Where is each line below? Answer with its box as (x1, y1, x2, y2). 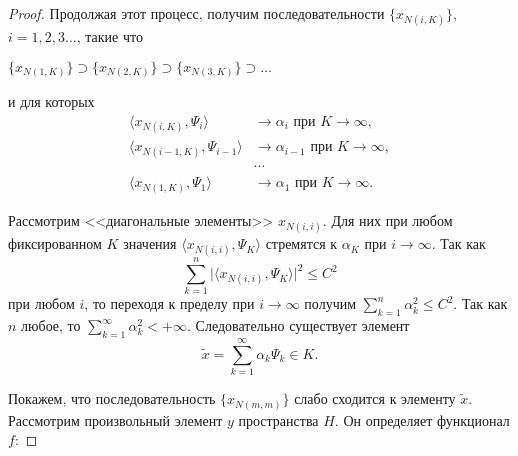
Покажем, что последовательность (8, 388, 216, 409)
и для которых (8, 91, 95, 112)
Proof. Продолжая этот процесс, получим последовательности (8, 3, 385, 23)
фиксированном (8, 233, 102, 254)
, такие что (76, 26, 143, 47)
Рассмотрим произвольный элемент (8, 409, 223, 430)
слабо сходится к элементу (294, 388, 456, 409)
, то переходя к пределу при (84, 293, 255, 314)
